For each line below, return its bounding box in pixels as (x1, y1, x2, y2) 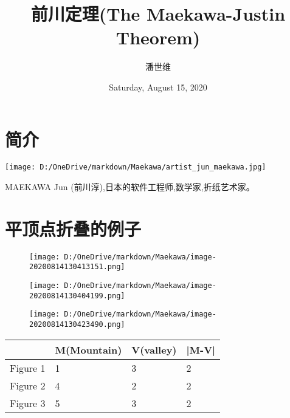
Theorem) (116, 25, 201, 50)
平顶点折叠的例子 (5, 216, 142, 241)
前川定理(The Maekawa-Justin (30, 1, 286, 26)
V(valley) (131, 342, 177, 357)
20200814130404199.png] (29, 291, 125, 300)
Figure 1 (10, 360, 46, 375)
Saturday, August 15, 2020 (109, 80, 207, 93)
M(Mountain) (55, 342, 122, 357)
